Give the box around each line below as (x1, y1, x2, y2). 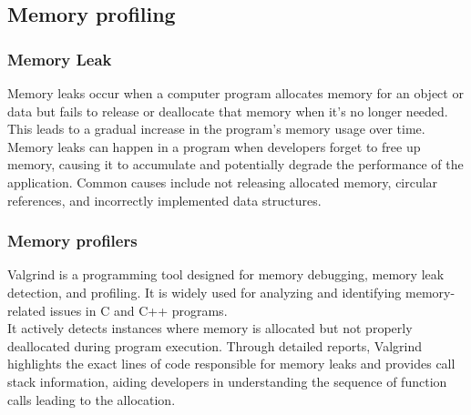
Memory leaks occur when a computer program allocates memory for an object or (7, 84, 464, 102)
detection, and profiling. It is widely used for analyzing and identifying (7, 282, 402, 301)
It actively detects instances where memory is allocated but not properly (7, 319, 413, 338)
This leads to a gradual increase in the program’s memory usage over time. (7, 119, 425, 138)
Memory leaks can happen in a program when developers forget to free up (7, 137, 421, 156)
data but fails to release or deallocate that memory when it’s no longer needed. (7, 101, 448, 120)
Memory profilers (7, 229, 138, 252)
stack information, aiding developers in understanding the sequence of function (7, 371, 447, 390)
